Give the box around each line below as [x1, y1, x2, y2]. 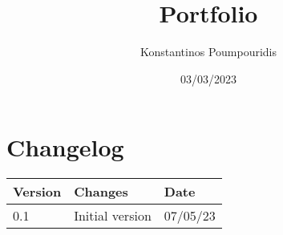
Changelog [6, 131, 124, 164]
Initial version [74, 206, 152, 225]
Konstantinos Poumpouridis [139, 43, 277, 60]
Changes [74, 182, 128, 201]
